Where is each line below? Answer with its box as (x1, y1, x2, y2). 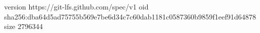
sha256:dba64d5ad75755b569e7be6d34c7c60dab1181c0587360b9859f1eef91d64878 (4, 11, 256, 21)
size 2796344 (4, 21, 43, 31)
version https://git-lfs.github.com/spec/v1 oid (4, 1, 149, 11)
